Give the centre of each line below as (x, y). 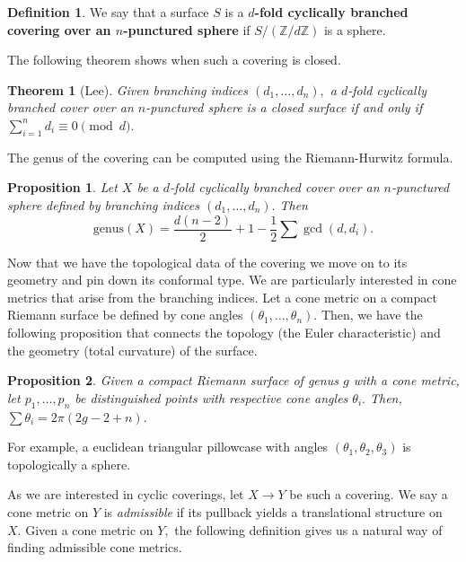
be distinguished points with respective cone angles (211, 397)
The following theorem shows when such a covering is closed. (174, 60)
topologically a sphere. (69, 464)
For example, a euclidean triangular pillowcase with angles (168, 447)
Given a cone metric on (89, 529)
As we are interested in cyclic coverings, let (126, 494)
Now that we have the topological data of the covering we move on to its (207, 262)
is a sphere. (355, 29)
